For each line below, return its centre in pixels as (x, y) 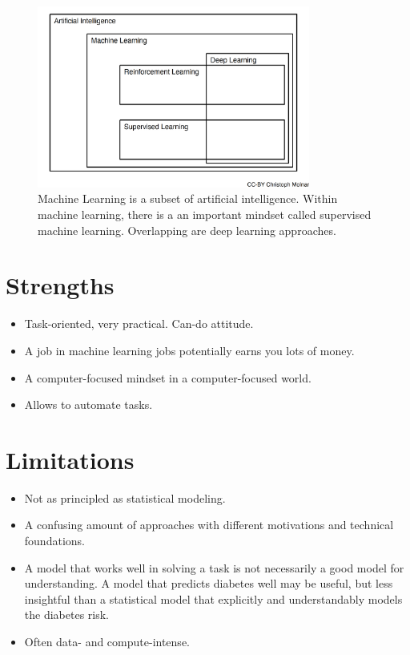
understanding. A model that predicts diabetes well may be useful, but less (209, 583)
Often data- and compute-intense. (107, 642)
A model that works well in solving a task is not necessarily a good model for (214, 567)
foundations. (54, 541)
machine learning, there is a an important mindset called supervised (205, 214)
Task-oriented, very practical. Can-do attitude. (139, 323)
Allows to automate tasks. (88, 404)
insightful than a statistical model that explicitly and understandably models (213, 598)
